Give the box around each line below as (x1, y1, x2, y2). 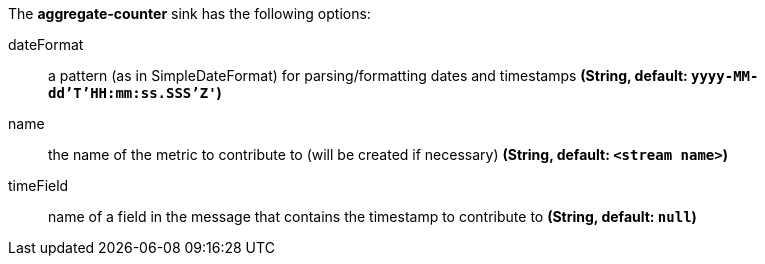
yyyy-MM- (691, 68, 759, 84)
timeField (8, 177, 69, 194)
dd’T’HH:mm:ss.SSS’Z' (48, 85, 217, 101)
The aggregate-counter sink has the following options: (8, 5, 371, 22)
